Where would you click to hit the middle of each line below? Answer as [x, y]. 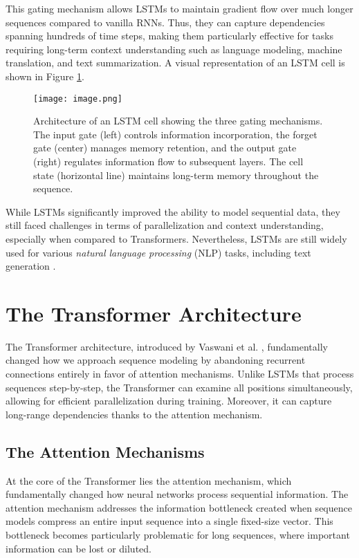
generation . [31, 266]
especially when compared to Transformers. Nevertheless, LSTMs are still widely [176, 238]
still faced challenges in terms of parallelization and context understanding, [165, 225]
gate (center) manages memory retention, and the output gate [165, 148]
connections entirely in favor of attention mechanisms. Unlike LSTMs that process [180, 374]
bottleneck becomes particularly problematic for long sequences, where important [178, 535]
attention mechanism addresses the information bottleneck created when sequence [179, 507]
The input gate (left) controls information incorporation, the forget [175, 134]
